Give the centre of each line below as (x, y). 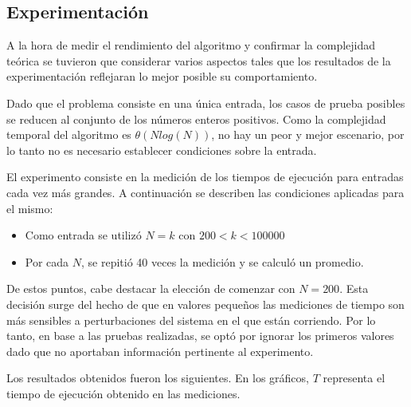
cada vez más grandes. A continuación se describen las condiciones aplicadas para (205, 192)
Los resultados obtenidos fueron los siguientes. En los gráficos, (158, 378)
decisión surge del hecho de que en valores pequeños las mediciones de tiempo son (205, 304)
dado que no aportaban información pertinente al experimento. (160, 351)
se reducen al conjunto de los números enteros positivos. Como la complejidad (196, 119)
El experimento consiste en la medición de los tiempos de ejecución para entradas (205, 177)
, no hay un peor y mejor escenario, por (308, 134)
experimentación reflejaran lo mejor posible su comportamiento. (162, 76)
